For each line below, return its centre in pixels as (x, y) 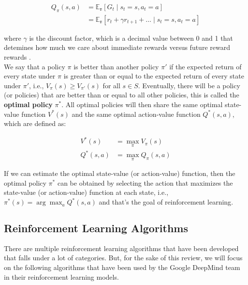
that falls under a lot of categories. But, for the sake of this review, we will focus (123, 258)
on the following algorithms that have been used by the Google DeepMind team (122, 267)
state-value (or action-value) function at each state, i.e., (86, 192)
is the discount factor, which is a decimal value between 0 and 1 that (131, 38)
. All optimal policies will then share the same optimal (142, 104)
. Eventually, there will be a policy (189, 85)
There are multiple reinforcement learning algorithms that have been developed (121, 248)
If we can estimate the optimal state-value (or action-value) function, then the (120, 173)
